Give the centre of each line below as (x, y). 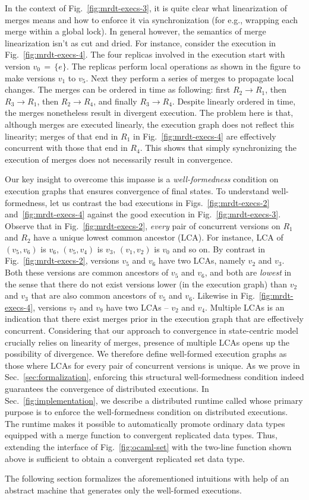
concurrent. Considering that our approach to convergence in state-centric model (152, 330)
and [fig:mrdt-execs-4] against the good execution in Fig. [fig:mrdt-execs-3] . (143, 214)
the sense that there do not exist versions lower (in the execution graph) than (146, 284)
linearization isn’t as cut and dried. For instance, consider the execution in (141, 42)
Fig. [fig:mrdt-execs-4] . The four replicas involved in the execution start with (145, 54)
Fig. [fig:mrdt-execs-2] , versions (62, 260)
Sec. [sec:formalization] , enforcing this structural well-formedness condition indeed (154, 377)
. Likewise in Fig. (223, 295)
